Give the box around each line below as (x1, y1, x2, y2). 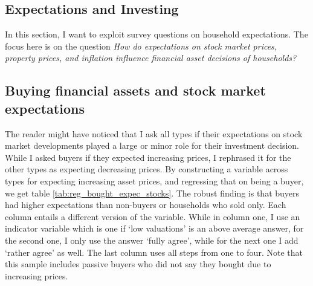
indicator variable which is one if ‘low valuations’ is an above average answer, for (5, 222, 304, 235)
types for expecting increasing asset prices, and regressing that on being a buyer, (5, 174, 304, 187)
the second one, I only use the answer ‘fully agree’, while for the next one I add (5, 233, 298, 246)
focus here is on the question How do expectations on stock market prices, (5, 39, 277, 52)
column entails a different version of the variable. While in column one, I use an (5, 210, 300, 223)
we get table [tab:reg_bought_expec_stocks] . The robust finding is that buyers (5, 186, 300, 199)
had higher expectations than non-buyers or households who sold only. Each (5, 198, 286, 211)
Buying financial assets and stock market (5, 81, 266, 100)
